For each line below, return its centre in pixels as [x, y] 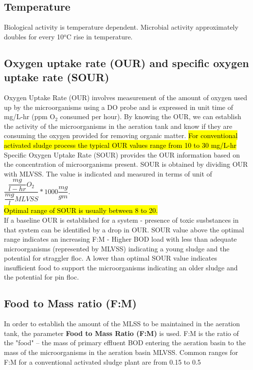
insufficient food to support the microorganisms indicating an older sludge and [121, 267]
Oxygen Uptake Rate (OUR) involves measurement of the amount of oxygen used [126, 97]
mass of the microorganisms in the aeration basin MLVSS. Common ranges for [121, 352]
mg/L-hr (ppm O [30, 116]
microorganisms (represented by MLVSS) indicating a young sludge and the [117, 248]
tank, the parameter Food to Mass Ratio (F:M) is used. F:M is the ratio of [121, 333]
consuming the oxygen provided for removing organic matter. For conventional [121, 135]
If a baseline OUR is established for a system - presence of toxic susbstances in [121, 220]
